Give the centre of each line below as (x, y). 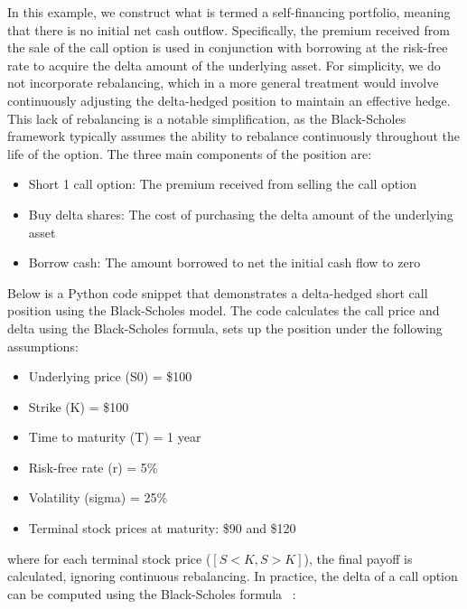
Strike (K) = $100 (79, 406)
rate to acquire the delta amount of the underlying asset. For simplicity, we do (224, 65)
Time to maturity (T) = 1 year (115, 437)
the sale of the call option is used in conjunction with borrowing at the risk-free (228, 47)
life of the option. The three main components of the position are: (190, 153)
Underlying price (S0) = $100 (110, 376)
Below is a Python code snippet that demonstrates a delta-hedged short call (218, 292)
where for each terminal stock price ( (109, 558)
